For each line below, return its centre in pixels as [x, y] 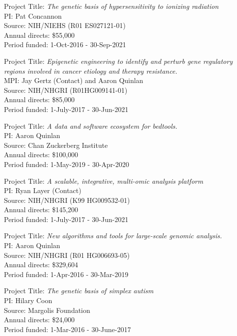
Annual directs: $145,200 [41, 210]
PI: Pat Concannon [33, 15]
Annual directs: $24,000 [39, 320]
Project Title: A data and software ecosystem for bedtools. [91, 126]
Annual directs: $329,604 [41, 265]
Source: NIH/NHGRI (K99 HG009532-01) [67, 200]
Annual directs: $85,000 [39, 99]
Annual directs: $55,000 [39, 35]
